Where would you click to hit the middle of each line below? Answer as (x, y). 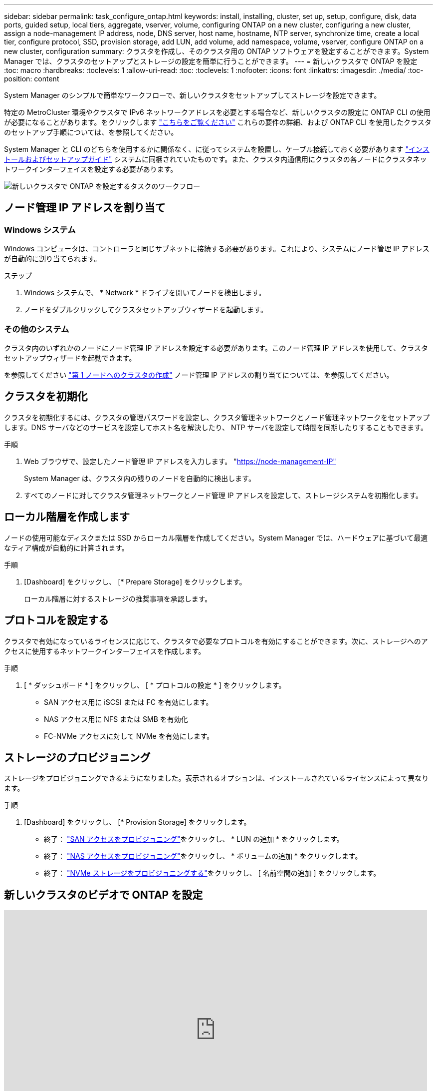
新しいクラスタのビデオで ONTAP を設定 (104, 895)
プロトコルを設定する (56, 620)
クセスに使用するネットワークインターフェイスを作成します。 (105, 651)
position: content (32, 79)
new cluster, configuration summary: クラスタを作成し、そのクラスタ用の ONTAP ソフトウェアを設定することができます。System (217, 51)
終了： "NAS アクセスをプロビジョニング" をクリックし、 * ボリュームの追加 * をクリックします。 (203, 856)
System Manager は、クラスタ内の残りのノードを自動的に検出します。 (140, 478)
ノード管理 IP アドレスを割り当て (85, 208)
